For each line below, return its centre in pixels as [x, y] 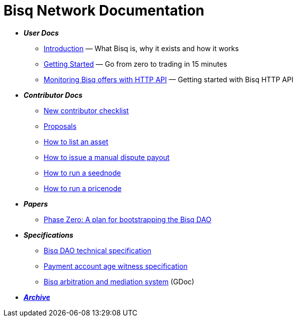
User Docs [41, 33]
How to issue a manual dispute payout [107, 157]
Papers [36, 204]
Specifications [49, 235]
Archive [37, 297]
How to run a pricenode [83, 188]
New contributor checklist [86, 110]
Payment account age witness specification [116, 266]
